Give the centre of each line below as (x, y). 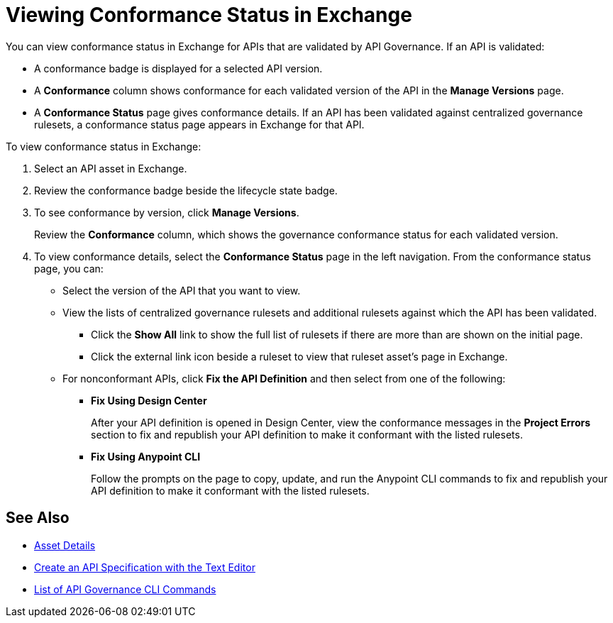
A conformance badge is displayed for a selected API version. (178, 68)
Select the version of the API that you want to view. (182, 290)
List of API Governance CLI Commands (125, 589)
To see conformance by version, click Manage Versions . (167, 212)
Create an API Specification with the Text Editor (145, 567)
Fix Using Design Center (149, 400)
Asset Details (65, 545)
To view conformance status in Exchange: (104, 146)
